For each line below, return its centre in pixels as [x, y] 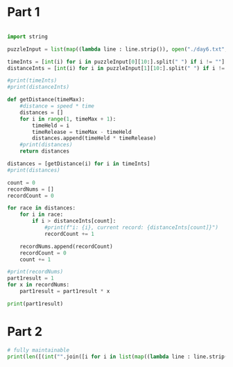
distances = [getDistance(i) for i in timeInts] [79, 164]
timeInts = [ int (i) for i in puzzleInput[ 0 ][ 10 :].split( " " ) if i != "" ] [116, 62]
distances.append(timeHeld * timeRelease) [94, 138]
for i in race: [42, 215]
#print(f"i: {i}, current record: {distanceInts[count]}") [131, 228]
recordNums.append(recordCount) [66, 246]
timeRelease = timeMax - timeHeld [82, 132]
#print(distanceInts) [38, 87]
